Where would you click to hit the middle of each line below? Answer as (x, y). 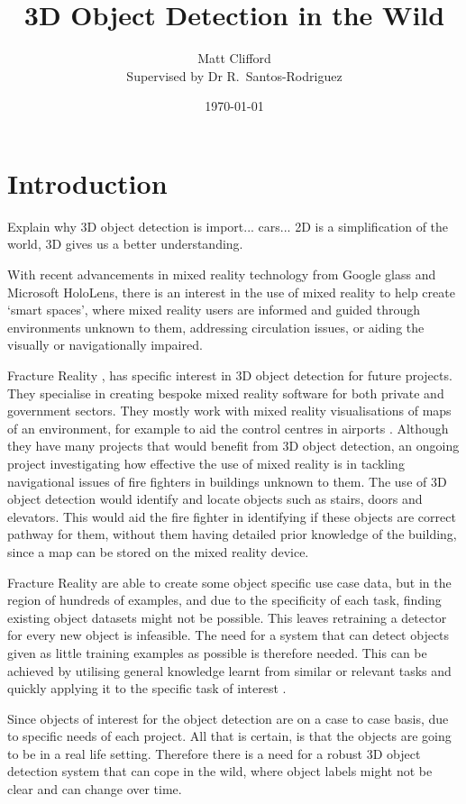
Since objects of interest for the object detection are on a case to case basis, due (228, 718)
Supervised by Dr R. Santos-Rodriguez (234, 75)
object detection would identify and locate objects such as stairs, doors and (215, 499)
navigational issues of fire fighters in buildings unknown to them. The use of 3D (227, 481)
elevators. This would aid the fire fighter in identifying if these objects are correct (232, 516)
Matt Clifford (234, 58)
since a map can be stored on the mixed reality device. (158, 551)
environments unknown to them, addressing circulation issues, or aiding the (216, 327)
